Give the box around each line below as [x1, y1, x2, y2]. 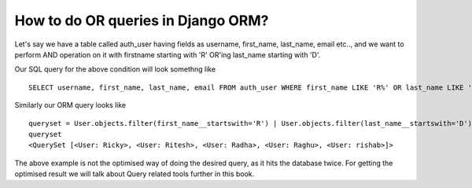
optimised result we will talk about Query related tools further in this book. [14, 169, 255, 179]
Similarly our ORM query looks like [14, 101, 127, 110]
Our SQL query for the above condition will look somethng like [14, 65, 216, 74]
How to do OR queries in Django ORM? [14, 12, 269, 29]
